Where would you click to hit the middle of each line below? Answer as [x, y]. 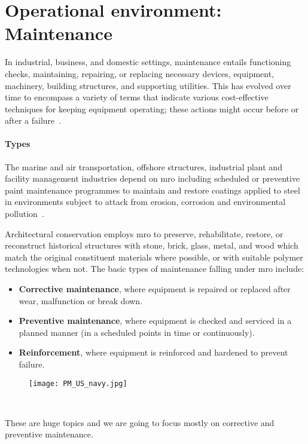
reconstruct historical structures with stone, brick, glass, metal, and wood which [152, 245]
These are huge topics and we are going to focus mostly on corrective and [140, 422]
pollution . [25, 214]
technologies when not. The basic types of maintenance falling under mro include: [155, 269]
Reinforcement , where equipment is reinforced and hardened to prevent [153, 352]
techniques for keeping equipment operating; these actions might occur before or [152, 108]
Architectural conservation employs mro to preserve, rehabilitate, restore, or [144, 233]
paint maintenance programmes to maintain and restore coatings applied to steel [153, 190]
